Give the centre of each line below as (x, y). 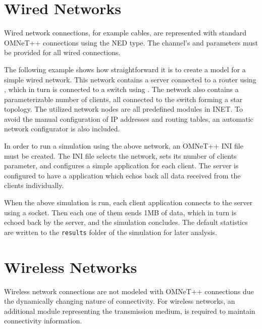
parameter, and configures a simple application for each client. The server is (121, 166)
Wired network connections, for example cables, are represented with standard (125, 33)
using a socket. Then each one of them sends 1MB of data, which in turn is (120, 212)
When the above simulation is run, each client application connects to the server (128, 202)
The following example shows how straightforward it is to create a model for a (125, 69)
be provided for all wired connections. (62, 52)
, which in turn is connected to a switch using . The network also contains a (121, 89)
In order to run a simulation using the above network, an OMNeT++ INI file (124, 146)
